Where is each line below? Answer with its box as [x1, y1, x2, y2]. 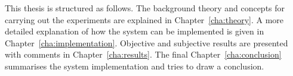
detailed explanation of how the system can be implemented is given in [5, 25, 264, 37]
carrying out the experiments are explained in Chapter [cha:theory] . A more [5, 13, 284, 26]
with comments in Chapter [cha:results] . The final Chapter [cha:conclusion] [5, 48, 282, 61]
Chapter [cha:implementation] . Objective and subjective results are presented [5, 36, 288, 49]
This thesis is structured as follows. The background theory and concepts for [5, 2, 285, 14]
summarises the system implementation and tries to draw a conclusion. [5, 59, 264, 72]
